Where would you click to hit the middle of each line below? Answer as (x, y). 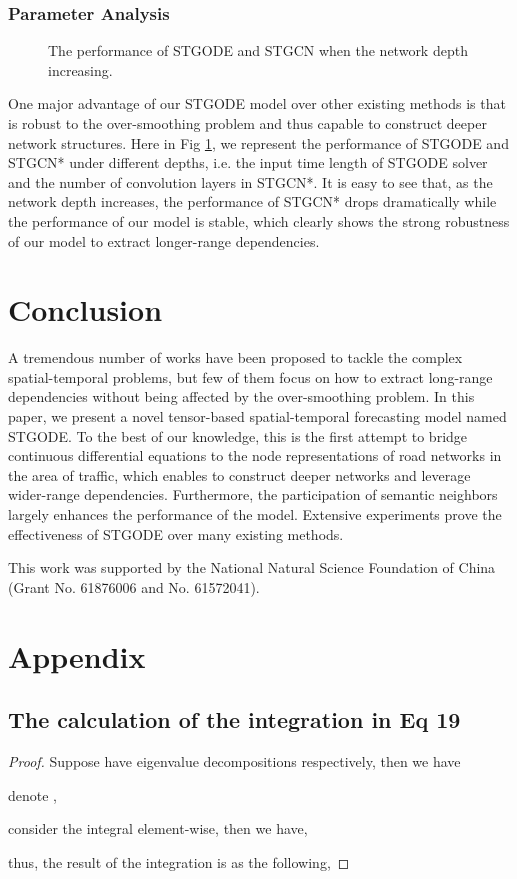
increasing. (80, 69)
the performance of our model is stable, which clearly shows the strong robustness (259, 220)
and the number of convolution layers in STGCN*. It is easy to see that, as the (250, 181)
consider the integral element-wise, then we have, (158, 828)
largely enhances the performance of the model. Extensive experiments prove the (255, 514)
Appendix (77, 655)
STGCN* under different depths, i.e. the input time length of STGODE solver (248, 162)
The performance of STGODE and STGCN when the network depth (258, 50)
